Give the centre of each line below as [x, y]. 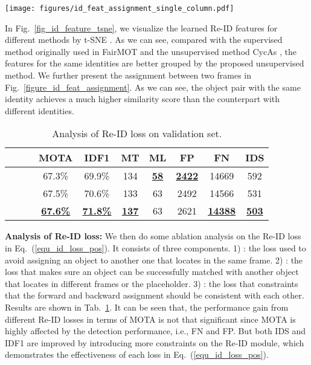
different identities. [40, 110]
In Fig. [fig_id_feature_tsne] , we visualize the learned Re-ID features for [141, 27]
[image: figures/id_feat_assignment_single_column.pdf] [120, 8]
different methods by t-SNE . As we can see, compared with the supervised [144, 40]
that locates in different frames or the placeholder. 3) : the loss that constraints [152, 283]
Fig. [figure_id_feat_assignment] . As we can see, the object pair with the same [153, 87]
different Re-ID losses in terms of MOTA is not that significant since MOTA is [150, 319]
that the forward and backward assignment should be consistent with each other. [155, 295]
